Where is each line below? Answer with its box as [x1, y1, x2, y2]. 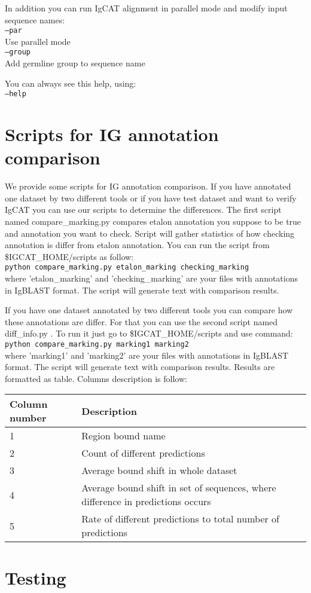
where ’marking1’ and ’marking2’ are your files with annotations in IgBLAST [5, 349, 289, 361]
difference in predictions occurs [81, 494, 211, 509]
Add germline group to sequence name [5, 57, 145, 69]
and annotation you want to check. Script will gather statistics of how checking [5, 227, 295, 239]
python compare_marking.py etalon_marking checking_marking [5, 263, 249, 272]
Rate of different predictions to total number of [81, 512, 280, 526]
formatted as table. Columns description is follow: [5, 372, 187, 384]
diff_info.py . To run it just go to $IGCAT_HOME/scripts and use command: [5, 327, 293, 340]
